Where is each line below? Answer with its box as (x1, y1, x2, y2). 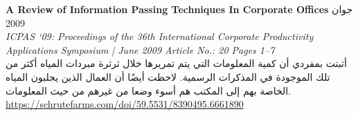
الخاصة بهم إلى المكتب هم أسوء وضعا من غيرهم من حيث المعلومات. (6, 83, 292, 97)
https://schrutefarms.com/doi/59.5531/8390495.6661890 (6, 97, 244, 111)
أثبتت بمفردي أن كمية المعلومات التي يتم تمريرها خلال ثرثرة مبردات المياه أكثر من (6, 56, 347, 70)
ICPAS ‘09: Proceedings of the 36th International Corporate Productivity (6, 29, 314, 43)
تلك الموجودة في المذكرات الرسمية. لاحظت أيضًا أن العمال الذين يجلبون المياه (6, 69, 330, 84)
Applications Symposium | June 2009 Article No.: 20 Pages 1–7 (6, 42, 275, 57)
